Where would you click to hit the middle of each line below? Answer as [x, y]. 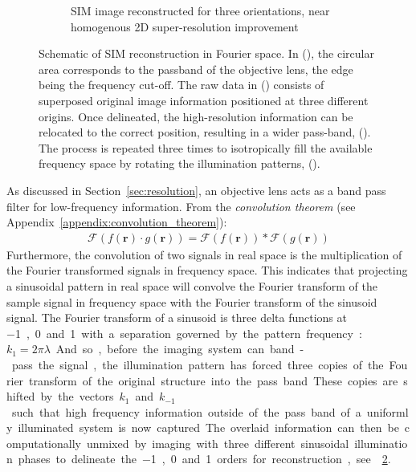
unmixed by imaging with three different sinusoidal [218, 443]
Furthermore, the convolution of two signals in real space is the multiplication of [204, 254]
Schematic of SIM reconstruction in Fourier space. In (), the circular [206, 53]
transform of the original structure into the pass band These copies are [214, 380]
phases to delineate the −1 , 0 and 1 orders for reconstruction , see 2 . [204, 459]
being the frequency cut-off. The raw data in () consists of [181, 85]
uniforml [387, 411]
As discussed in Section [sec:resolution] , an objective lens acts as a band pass [196, 190]
